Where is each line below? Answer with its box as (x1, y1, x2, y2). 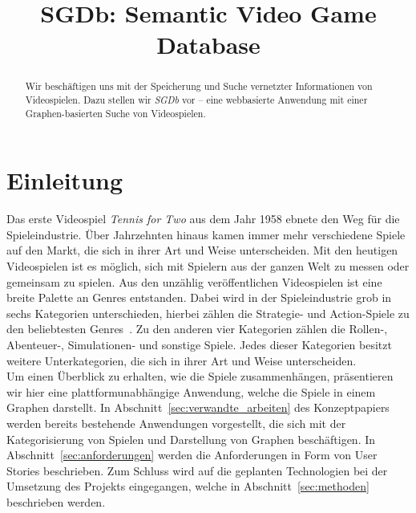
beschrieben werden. (6, 493, 106, 510)
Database (156, 28, 261, 61)
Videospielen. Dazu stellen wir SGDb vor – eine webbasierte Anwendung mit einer (25, 93, 368, 107)
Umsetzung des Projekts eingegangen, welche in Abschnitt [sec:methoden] (6, 478, 370, 495)
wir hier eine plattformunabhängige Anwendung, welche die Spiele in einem (6, 383, 376, 400)
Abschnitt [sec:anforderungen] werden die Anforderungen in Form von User (6, 446, 378, 463)
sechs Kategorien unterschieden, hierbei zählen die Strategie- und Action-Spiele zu (6, 304, 410, 321)
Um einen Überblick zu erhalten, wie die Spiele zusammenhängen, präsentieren (6, 368, 394, 385)
